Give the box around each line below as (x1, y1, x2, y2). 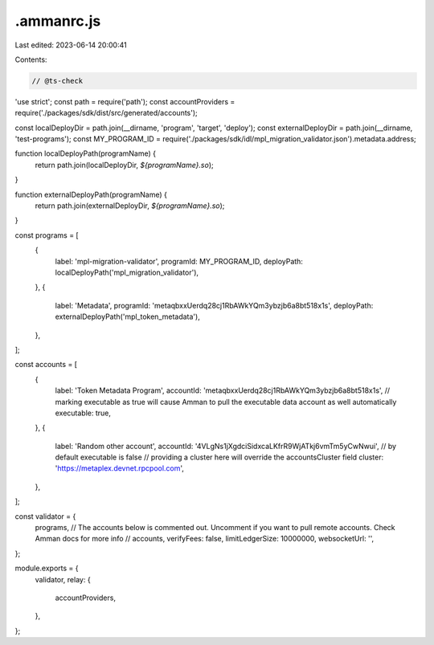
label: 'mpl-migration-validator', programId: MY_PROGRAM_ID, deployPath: (55, 256, 303, 266)
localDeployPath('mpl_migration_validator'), (55, 267, 199, 277)
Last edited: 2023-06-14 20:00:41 (14, 40, 128, 50)
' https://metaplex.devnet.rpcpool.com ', (55, 463, 185, 473)
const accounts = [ (14, 360, 78, 369)
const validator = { (14, 511, 76, 521)
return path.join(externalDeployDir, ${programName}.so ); (35, 201, 225, 210)
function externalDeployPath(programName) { (14, 190, 168, 199)
